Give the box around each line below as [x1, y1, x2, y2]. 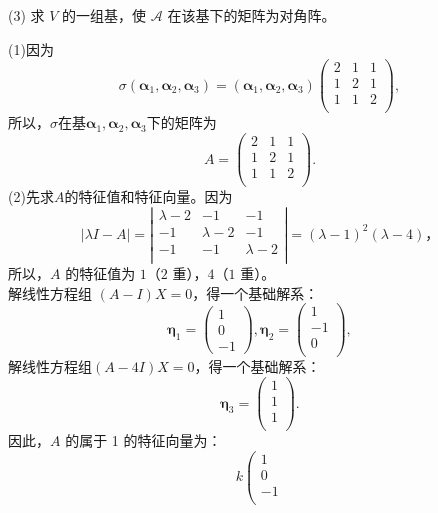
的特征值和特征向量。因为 [64, 186, 233, 207]
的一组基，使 [62, 5, 147, 25]
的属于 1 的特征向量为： [65, 430, 222, 451]
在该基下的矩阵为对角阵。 [167, 5, 336, 25]
